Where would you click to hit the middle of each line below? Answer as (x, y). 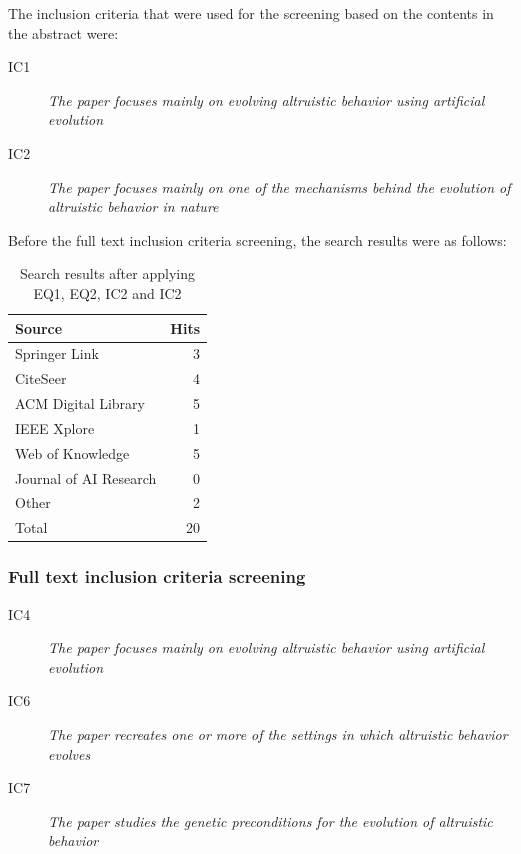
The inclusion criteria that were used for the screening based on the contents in (251, 13)
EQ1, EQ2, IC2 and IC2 (107, 292)
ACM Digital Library (80, 403)
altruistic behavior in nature (133, 206)
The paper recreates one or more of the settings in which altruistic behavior (278, 733)
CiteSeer (41, 378)
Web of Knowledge (72, 452)
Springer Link (57, 353)
